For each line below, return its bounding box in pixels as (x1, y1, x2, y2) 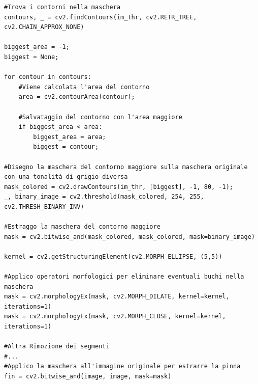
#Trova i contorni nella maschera (4, 4, 121, 11)
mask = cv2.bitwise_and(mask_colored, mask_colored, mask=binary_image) (4, 233, 255, 240)
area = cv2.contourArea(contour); (18, 93, 135, 101)
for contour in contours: (4, 73, 91, 81)
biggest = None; (4, 53, 59, 61)
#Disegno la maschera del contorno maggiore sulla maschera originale (4, 163, 248, 171)
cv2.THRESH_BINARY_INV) (4, 203, 84, 210)
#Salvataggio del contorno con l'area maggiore (18, 113, 182, 121)
